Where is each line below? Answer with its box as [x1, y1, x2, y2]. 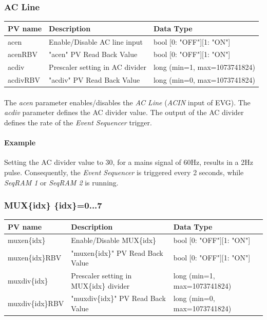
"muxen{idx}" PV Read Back [71, 247, 163, 258]
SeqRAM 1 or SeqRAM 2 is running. [4, 177, 119, 187]
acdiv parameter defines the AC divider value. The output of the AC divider [4, 107, 244, 118]
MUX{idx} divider [71, 280, 130, 291]
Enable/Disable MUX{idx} [71, 234, 157, 245]
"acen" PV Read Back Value [49, 49, 138, 60]
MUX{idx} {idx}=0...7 [4, 199, 102, 212]
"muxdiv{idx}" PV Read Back [71, 293, 166, 304]
